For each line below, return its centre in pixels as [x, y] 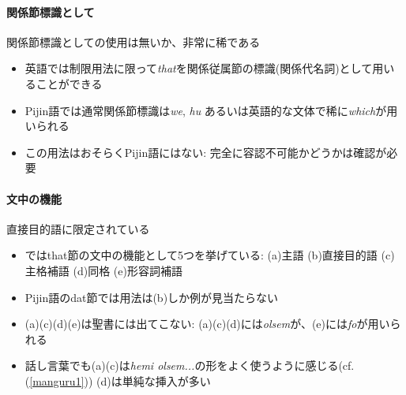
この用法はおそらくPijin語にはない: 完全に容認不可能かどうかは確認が [206, 152]
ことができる [69, 83]
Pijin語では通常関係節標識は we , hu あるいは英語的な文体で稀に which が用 [211, 110]
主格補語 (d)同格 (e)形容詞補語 [103, 270]
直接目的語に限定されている [78, 228]
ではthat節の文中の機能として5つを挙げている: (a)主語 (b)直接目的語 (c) [210, 255]
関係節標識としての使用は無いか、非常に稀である [133, 41]
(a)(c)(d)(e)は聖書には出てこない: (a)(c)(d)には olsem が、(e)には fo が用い [207, 324]
